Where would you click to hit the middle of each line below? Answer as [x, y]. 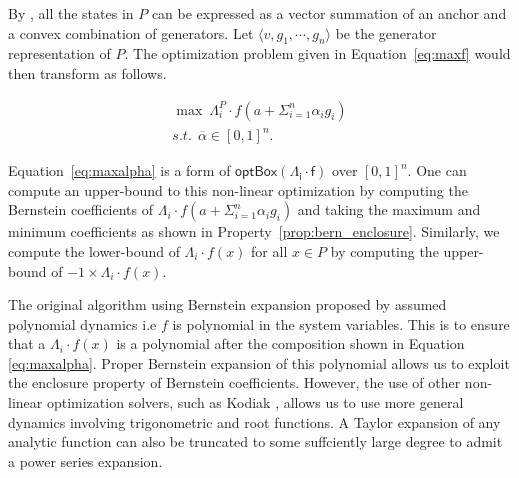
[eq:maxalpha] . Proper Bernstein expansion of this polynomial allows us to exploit [259, 362]
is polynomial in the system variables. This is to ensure [341, 323]
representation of [59, 53]
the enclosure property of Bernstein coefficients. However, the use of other [234, 382]
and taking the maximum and [389, 209]
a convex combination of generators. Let [131, 32]
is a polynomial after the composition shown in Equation [290, 343]
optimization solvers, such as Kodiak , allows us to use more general [255, 402]
